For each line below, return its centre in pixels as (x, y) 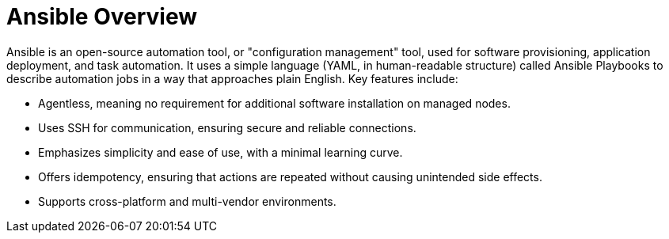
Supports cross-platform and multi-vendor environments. (187, 201)
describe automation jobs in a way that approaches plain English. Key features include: (232, 78)
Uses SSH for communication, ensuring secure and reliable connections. (227, 127)
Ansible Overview (102, 17)
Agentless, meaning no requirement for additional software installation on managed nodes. (274, 103)
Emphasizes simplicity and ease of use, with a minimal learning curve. (220, 152)
